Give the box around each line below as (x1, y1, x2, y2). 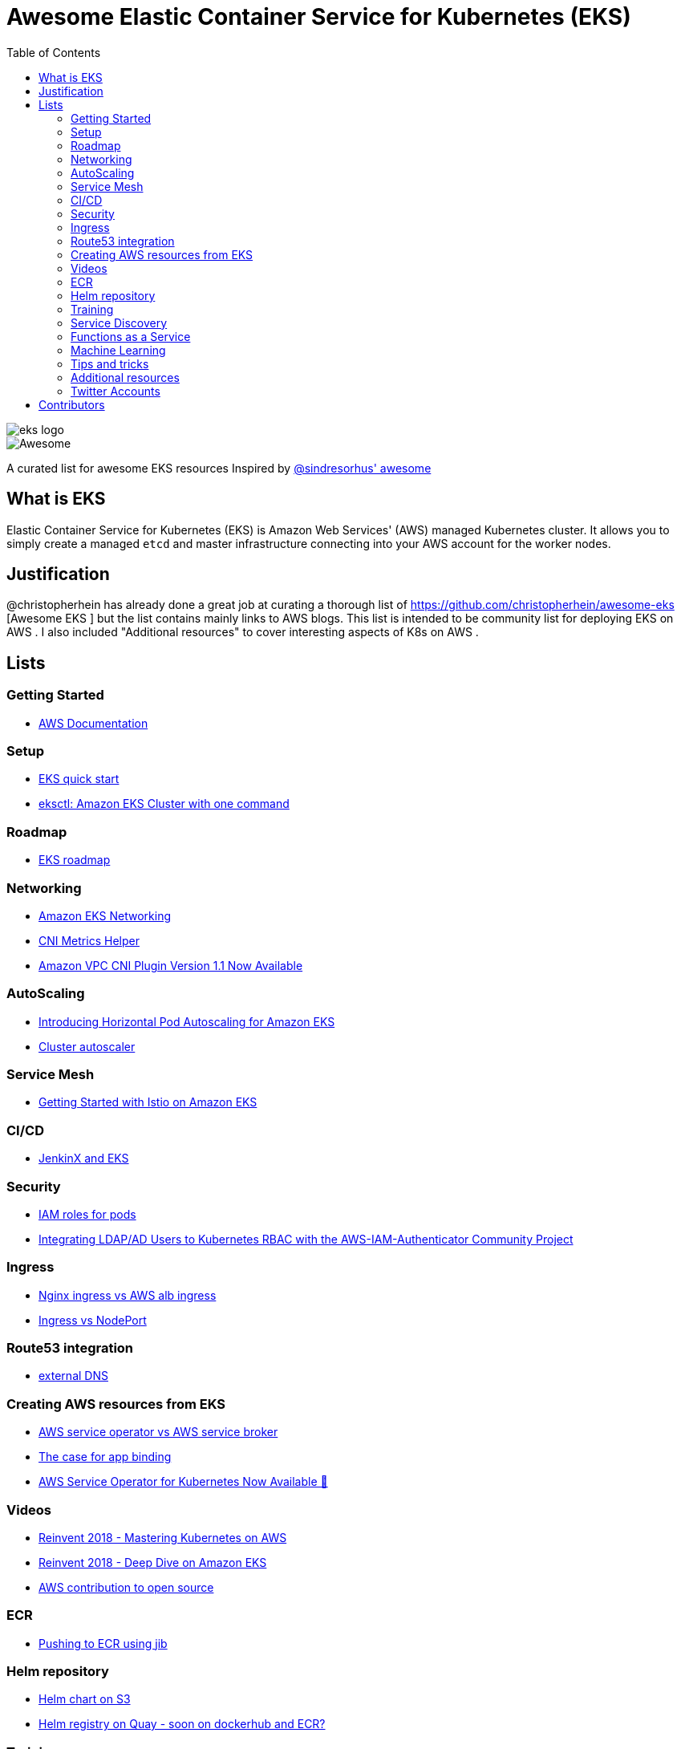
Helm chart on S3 (39, 1692, 131, 1706)
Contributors (39, 397, 105, 412)
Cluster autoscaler (39, 1039, 136, 1053)
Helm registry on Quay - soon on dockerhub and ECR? (39, 1717, 326, 1731)
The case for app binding (39, 1450, 172, 1464)
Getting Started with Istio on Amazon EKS (39, 1095, 257, 1110)
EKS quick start (39, 772, 120, 786)
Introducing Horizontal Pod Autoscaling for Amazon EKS (39, 1014, 335, 1029)
